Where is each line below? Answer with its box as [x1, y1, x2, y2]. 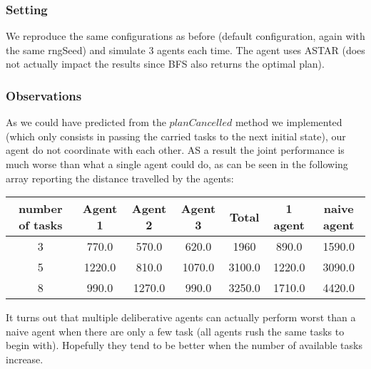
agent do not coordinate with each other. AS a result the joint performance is [6, 142, 345, 157]
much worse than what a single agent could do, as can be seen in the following [6, 157, 348, 171]
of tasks [19, 217, 63, 234]
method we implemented [235, 115, 342, 130]
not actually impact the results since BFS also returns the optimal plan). [6, 56, 325, 71]
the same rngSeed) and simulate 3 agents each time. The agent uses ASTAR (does [6, 42, 365, 57]
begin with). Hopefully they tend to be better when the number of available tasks [6, 338, 362, 353]
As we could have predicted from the [6, 115, 166, 130]
